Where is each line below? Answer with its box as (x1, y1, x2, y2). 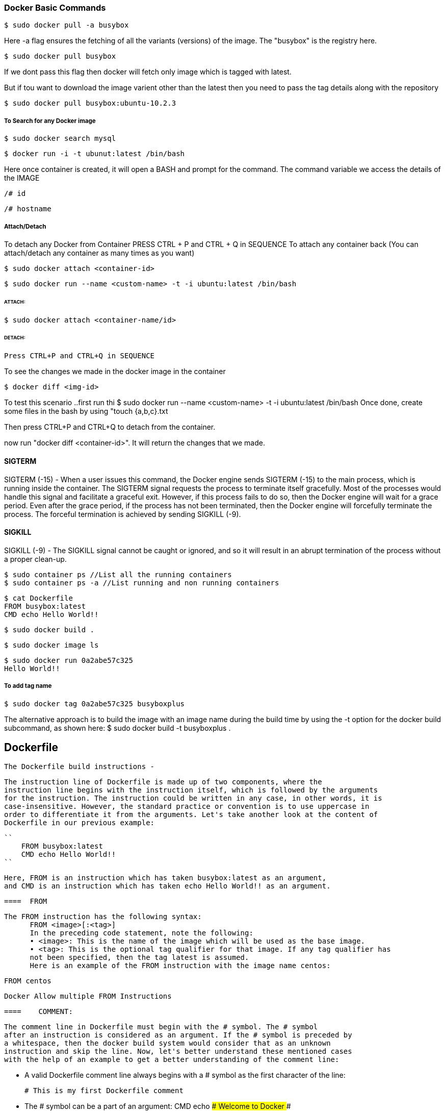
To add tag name (4, 682, 52, 690)
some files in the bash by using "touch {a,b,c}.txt (4, 407, 168, 416)
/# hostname (4, 205, 51, 213)
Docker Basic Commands (4, 3, 106, 13)
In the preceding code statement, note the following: (30, 929, 253, 937)
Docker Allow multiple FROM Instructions (4, 992, 172, 1001)
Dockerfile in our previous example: (4, 819, 155, 827)
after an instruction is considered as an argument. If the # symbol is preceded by (4, 1031, 352, 1040)
